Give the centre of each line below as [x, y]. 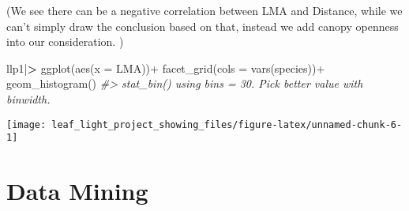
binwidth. [28, 98]
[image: [26, 124]
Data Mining [77, 191]
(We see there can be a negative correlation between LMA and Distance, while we [204, 10]
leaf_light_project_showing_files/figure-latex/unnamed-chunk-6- [227, 124]
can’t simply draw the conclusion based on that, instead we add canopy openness [203, 26]
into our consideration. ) [65, 41]
